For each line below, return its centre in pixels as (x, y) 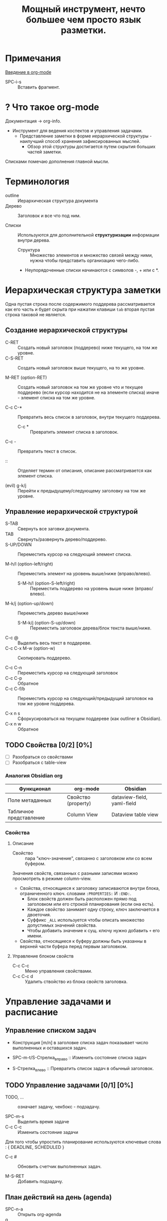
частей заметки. (44, 152)
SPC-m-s (15, 1116)
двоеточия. (39, 914)
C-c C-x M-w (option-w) (30, 648)
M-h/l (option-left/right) (29, 564)
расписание (32, 1012)
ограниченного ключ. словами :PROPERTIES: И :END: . (76, 893)
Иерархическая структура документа (58, 201)
